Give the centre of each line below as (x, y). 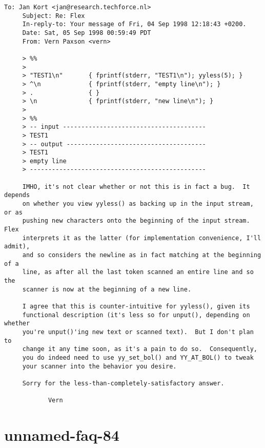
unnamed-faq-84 (62, 435)
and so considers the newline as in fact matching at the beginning (142, 255)
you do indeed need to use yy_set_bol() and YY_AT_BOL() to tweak (138, 357)
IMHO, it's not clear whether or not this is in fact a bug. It (136, 187)
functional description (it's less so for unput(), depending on (136, 315)
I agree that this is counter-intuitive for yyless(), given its (136, 306)
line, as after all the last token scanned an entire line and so (138, 272)
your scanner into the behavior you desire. (99, 366)
